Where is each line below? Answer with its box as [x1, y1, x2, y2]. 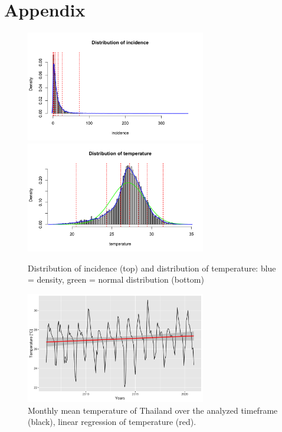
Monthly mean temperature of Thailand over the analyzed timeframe [28, 404, 278, 416]
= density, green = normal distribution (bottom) [28, 273, 204, 286]
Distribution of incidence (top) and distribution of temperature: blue [28, 261, 276, 274]
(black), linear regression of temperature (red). [28, 415, 196, 428]
